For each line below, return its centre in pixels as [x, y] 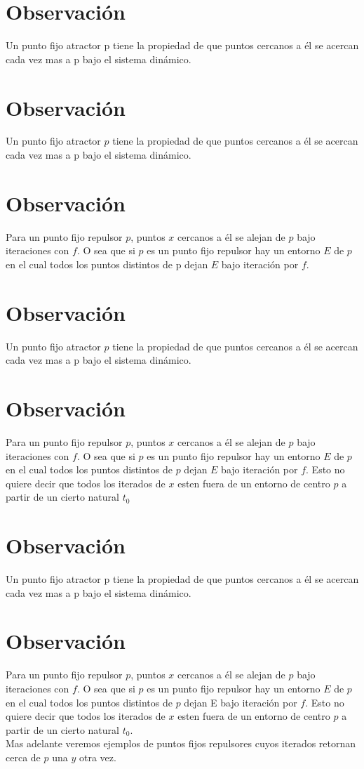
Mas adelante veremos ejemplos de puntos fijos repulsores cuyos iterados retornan [181, 743]
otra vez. [97, 757]
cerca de [23, 757]
